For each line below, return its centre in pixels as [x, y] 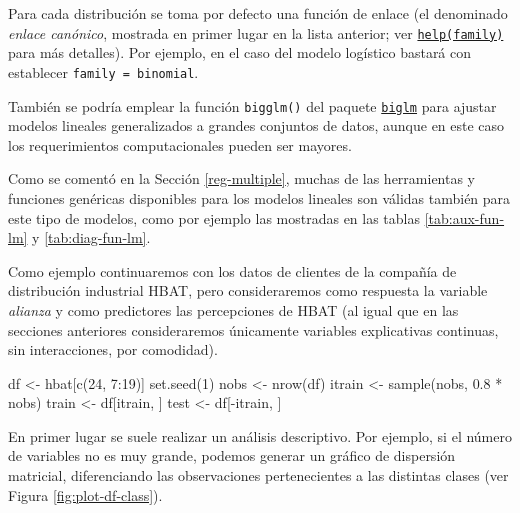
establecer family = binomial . [103, 71]
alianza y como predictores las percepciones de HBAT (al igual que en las [233, 309]
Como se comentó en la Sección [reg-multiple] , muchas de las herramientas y [242, 178]
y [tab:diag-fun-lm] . [91, 237]
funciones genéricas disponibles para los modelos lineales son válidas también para [259, 197]
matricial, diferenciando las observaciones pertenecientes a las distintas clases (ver [258, 475]
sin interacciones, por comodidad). [113, 349]
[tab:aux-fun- [464, 217]
